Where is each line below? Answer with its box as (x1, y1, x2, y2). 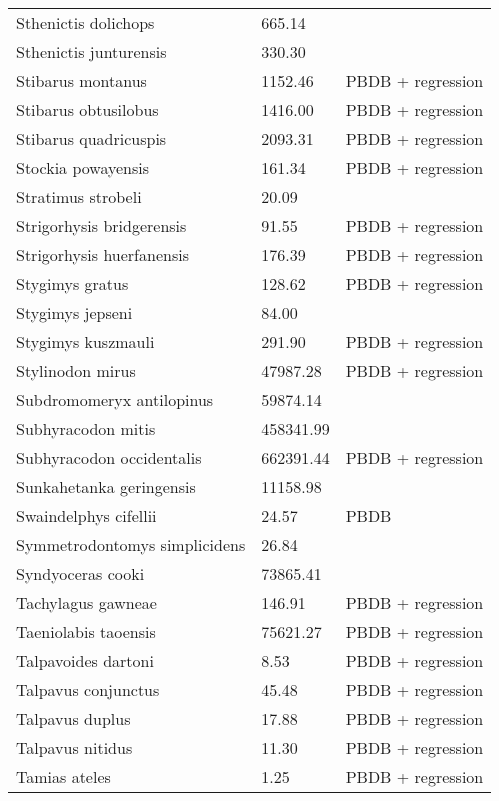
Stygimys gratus (16, 272, 129, 295)
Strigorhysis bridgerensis (16, 214, 187, 237)
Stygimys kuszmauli (16, 330, 155, 353)
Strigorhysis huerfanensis (16, 243, 189, 266)
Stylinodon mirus (16, 359, 136, 382)
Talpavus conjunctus (16, 678, 160, 701)
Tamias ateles (16, 765, 111, 788)
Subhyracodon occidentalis (16, 446, 202, 469)
